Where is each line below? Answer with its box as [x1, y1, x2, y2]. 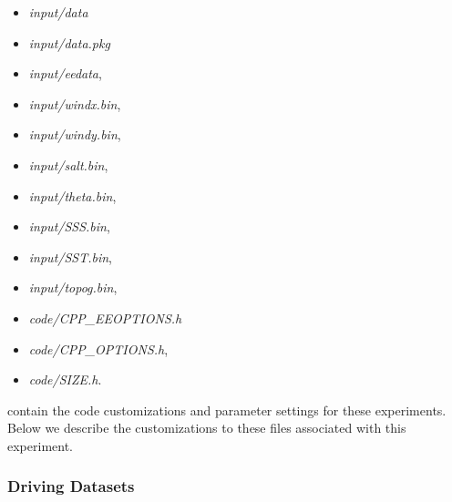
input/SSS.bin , [28, 217, 110, 236]
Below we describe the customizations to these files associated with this [7, 418, 406, 437]
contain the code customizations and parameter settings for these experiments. [7, 400, 447, 419]
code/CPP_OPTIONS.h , [28, 339, 169, 358]
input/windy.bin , [28, 125, 121, 144]
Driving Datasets [7, 475, 135, 497]
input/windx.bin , [28, 94, 121, 113]
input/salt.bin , [28, 155, 108, 174]
